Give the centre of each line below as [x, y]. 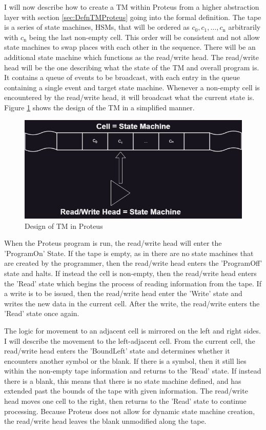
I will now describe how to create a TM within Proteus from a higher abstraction [132, 7]
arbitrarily [244, 27]
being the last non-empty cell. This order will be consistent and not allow [144, 37]
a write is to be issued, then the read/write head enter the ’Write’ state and [123, 293]
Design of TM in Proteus [64, 226]
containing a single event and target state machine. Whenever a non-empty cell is [132, 87]
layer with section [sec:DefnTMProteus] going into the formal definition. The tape [133, 17]
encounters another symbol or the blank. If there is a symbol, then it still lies [125, 360]
